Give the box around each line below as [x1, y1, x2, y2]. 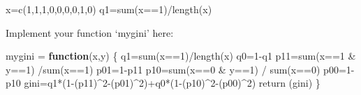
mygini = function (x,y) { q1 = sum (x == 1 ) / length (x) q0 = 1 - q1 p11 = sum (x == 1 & [6, 49, 356, 63]
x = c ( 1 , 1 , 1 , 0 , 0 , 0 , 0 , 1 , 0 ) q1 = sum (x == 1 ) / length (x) [6, 2, 212, 16]
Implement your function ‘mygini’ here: [6, 25, 174, 40]
